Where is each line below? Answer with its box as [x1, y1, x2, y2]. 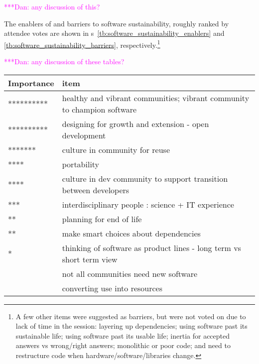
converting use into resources [62, 282, 163, 294]
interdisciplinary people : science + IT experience [62, 198, 234, 210]
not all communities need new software [62, 267, 198, 279]
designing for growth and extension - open [62, 118, 209, 129]
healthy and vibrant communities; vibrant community [62, 92, 250, 104]
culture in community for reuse [62, 143, 170, 155]
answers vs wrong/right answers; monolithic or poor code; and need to [15, 340, 231, 351]
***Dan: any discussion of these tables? [4, 56, 125, 67]
